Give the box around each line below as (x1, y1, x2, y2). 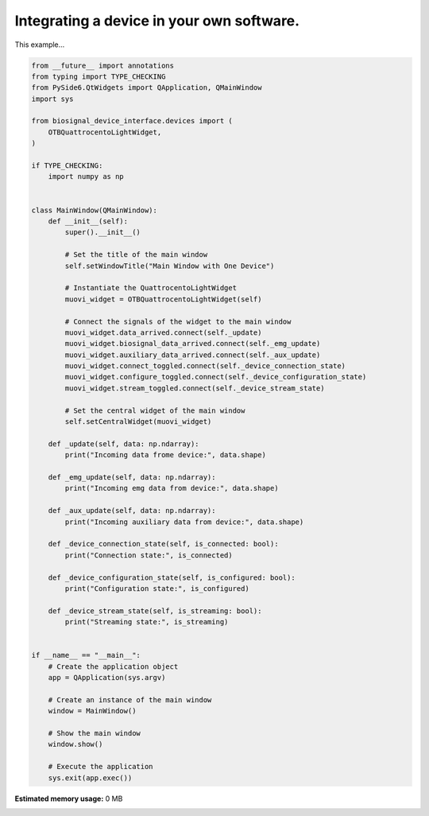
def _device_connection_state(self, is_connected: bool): (48, 539, 279, 549)
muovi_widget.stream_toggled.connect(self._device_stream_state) (64, 383, 325, 393)
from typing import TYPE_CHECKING (31, 72, 166, 81)
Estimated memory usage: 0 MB (14, 794, 123, 803)
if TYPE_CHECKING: (31, 161, 103, 170)
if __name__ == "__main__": (31, 651, 141, 660)
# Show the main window (48, 729, 141, 737)
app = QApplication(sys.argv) (48, 673, 166, 682)
